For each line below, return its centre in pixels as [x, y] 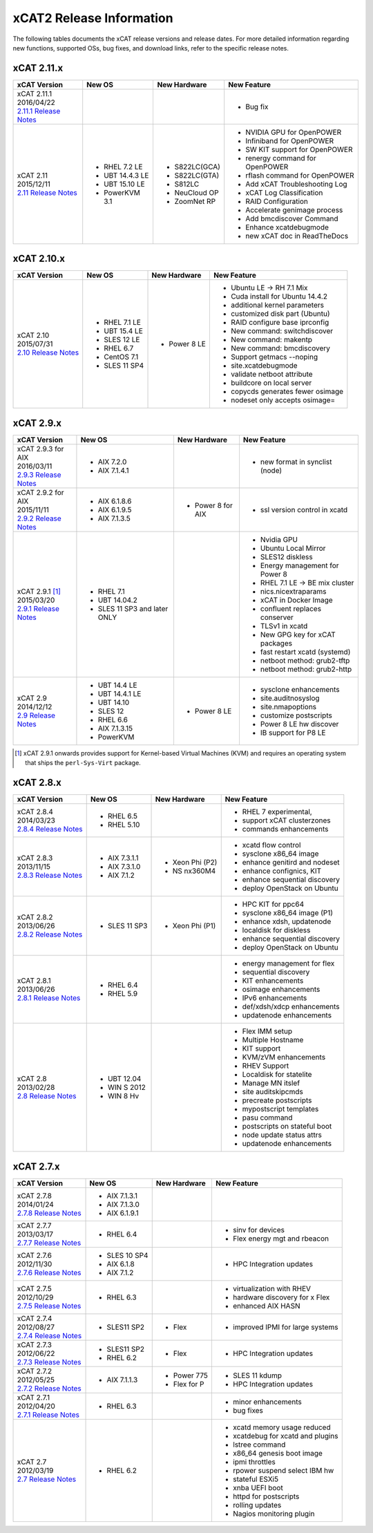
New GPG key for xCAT [298, 634]
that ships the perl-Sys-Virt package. [83, 763]
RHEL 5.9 [123, 994]
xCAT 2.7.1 [34, 1398]
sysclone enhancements [300, 689]
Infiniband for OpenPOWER [290, 140]
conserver [277, 617]
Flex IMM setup [267, 1031]
